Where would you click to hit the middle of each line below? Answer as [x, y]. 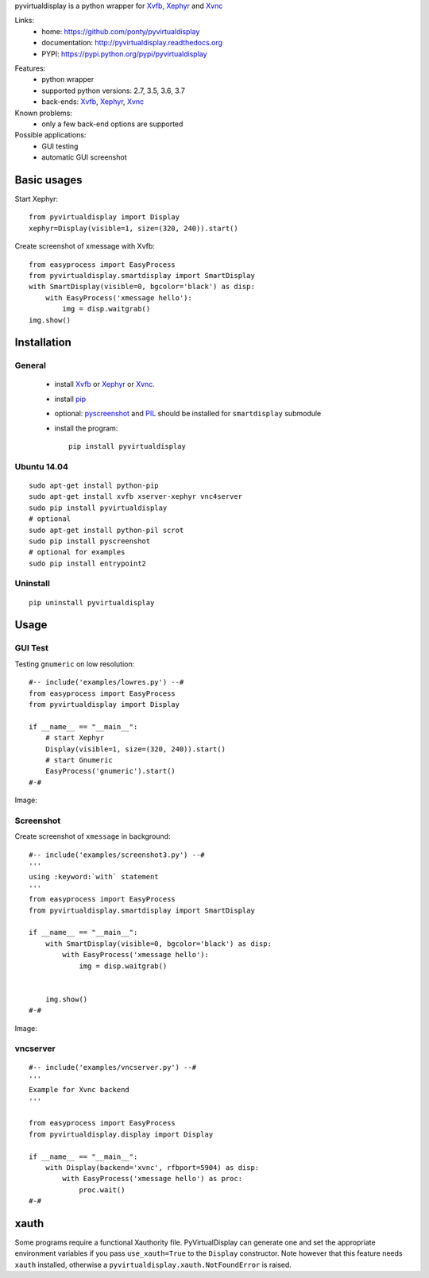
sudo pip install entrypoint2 [88, 563]
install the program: [86, 428]
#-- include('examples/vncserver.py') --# [113, 1068]
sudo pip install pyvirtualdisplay [98, 508]
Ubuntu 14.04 [42, 466]
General [31, 365]
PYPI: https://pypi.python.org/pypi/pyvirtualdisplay [124, 54]
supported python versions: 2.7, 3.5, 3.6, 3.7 [114, 91]
